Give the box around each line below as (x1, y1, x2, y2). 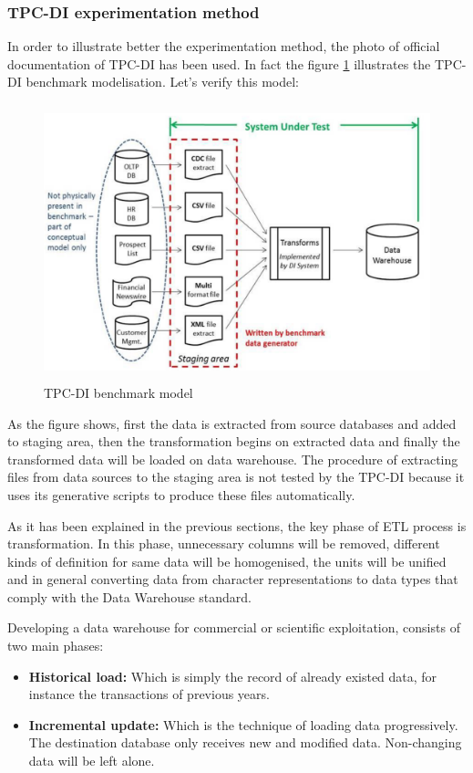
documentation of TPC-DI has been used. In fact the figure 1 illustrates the (7, 54, 431, 73)
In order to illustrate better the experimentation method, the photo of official (7, 37, 440, 56)
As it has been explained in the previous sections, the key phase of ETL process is (7, 516, 467, 535)
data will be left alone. (28, 751, 155, 770)
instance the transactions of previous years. (28, 684, 270, 704)
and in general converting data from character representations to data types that (7, 569, 458, 589)
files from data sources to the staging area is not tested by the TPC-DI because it (7, 467, 465, 486)
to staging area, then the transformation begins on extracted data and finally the (7, 432, 460, 451)
